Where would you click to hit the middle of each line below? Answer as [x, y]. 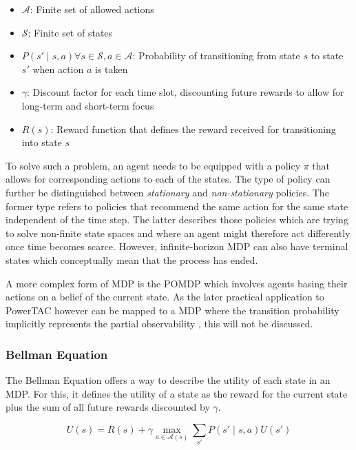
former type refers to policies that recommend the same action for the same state [177, 206]
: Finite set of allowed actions [92, 9]
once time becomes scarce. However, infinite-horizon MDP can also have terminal [177, 246]
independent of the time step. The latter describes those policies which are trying [177, 219]
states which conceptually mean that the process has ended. [132, 259]
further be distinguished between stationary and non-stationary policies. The [167, 192]
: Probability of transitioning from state [216, 55]
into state [42, 142]
